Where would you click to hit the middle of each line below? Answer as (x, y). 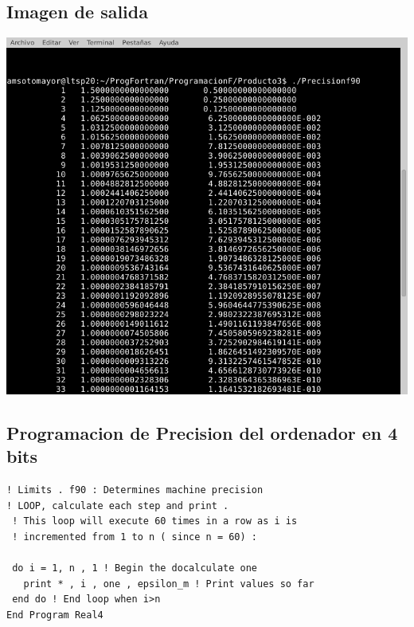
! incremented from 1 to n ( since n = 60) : (135, 537)
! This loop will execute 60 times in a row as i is (155, 521)
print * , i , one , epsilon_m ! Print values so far (169, 584)
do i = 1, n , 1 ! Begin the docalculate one (135, 568)
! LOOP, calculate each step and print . (118, 506)
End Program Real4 (55, 615)
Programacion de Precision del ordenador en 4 (202, 433)
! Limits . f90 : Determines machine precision (135, 490)
